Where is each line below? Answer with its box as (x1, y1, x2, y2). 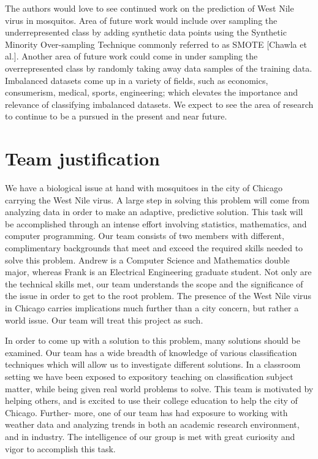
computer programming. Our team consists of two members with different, (5, 229, 284, 242)
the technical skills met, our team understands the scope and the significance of (5, 277, 303, 290)
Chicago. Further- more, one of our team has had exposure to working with (5, 406, 288, 419)
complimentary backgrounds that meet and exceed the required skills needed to (5, 241, 303, 254)
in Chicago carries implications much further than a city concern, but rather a (5, 302, 299, 314)
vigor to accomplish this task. (5, 442, 116, 455)
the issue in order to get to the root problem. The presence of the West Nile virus (5, 289, 311, 302)
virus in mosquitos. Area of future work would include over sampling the (5, 13, 278, 26)
